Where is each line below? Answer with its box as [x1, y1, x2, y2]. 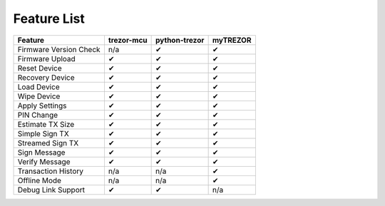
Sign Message [17, 147, 66, 157]
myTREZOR [212, 35, 252, 45]
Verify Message [17, 157, 71, 167]
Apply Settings [17, 101, 67, 110]
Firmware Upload [17, 53, 76, 63]
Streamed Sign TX [17, 138, 79, 148]
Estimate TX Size [17, 119, 75, 129]
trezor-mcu [108, 35, 148, 45]
